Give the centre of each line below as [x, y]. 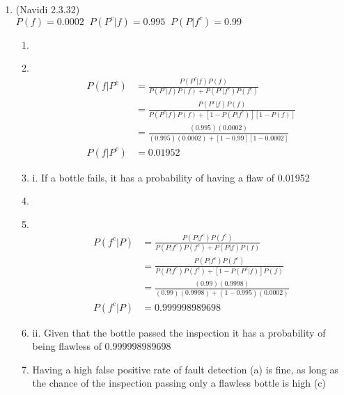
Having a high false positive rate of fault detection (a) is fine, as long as [186, 369]
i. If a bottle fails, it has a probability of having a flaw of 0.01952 [171, 177]
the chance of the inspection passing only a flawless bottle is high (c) [179, 383]
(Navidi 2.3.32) [48, 9]
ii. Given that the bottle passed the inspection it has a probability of [179, 332]
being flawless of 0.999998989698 [102, 346]
